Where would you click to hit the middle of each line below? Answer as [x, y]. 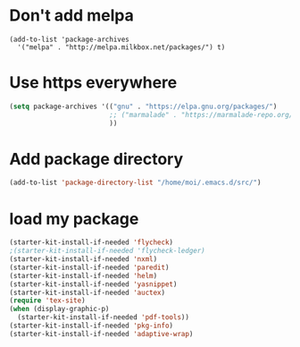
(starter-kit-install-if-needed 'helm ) [83, 275]
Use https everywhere [93, 83]
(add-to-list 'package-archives [69, 39]
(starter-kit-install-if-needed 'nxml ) [83, 259]
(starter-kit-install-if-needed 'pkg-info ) [92, 326]
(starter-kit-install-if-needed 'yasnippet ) [93, 284]
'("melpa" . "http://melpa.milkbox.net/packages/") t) [121, 47]
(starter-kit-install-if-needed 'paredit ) [89, 267]
